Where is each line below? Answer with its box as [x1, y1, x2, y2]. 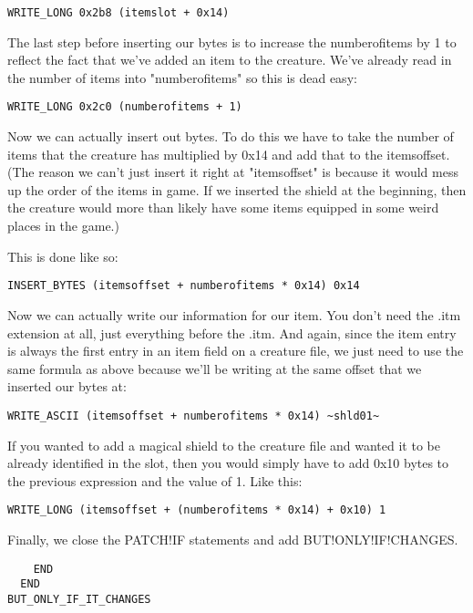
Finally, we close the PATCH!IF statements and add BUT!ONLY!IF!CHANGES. [7, 529, 458, 548]
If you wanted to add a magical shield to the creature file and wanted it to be [7, 435, 440, 454]
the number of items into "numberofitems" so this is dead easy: [7, 68, 357, 87]
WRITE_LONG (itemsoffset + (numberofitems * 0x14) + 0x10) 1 [7, 504, 386, 517]
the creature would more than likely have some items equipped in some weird [7, 198, 439, 217]
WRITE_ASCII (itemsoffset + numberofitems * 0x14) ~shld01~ [7, 409, 380, 422]
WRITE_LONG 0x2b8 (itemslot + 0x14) [7, 6, 230, 19]
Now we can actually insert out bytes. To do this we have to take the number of [7, 127, 454, 146]
